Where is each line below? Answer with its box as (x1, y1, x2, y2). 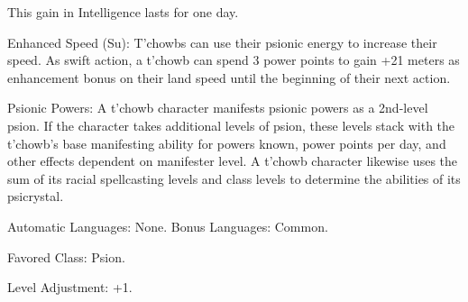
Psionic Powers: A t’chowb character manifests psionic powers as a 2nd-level (7, 98, 428, 117)
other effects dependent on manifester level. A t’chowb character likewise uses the (7, 151, 458, 170)
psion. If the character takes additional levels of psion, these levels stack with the (7, 115, 455, 134)
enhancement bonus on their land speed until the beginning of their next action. (7, 68, 451, 87)
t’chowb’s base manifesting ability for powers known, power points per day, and (7, 133, 446, 152)
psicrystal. (7, 187, 64, 206)
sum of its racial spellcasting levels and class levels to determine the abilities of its (7, 169, 461, 188)
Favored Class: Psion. (7, 247, 125, 266)
